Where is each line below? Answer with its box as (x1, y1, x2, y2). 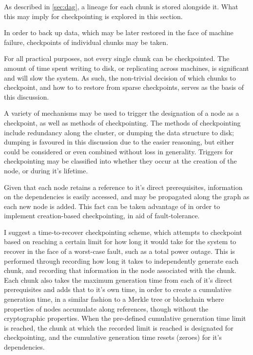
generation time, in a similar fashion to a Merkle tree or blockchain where (4, 294, 224, 304)
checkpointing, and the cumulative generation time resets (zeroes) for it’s (4, 332, 222, 342)
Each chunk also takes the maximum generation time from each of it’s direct (4, 274, 233, 285)
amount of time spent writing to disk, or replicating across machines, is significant (4, 63, 249, 73)
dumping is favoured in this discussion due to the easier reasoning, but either (4, 137, 234, 147)
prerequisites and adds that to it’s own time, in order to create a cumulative (4, 284, 232, 294)
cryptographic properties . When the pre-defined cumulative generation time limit (4, 313, 246, 323)
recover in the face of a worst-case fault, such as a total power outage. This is (4, 246, 235, 256)
